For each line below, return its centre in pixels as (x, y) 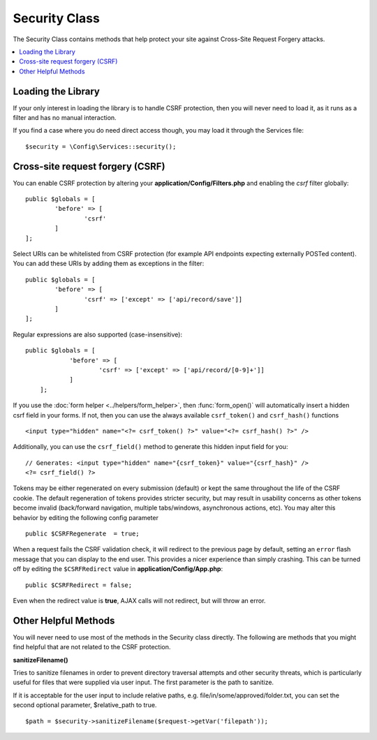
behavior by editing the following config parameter (86, 517)
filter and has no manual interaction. (65, 118)
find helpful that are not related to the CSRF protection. (92, 647)
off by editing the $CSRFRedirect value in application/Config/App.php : (118, 569)
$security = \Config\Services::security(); (101, 146)
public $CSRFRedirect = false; (79, 585)
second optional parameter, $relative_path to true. (85, 705)
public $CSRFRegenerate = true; (82, 534)
